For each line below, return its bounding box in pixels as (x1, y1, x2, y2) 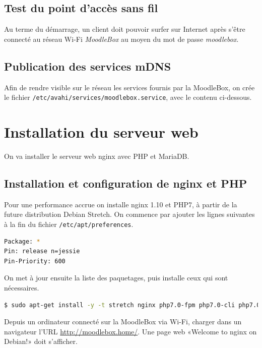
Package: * (4, 238, 40, 245)
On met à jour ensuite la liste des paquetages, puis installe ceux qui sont (4, 272, 228, 283)
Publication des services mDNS (4, 58, 171, 74)
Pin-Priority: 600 (4, 257, 65, 265)
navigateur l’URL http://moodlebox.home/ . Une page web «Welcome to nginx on (4, 326, 257, 336)
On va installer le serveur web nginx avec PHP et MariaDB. (4, 150, 189, 161)
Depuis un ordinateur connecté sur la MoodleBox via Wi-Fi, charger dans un (4, 316, 242, 327)
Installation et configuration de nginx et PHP (4, 175, 247, 191)
